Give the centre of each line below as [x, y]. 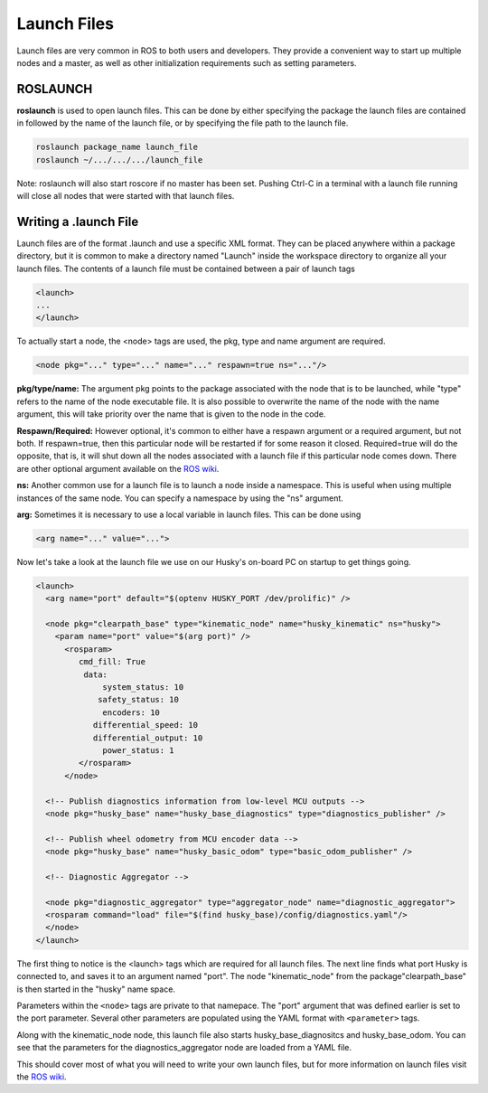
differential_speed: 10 [145, 725]
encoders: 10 [131, 712]
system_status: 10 [143, 687]
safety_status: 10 [139, 700]
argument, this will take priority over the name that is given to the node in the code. [171, 414]
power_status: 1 [139, 750]
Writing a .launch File [78, 221]
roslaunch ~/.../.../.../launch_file [119, 160]
